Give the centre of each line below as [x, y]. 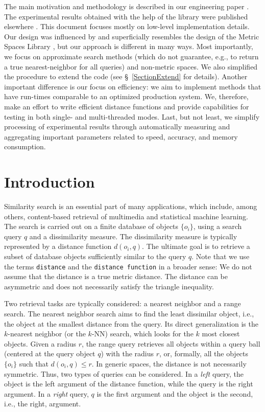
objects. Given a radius [40, 343]
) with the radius [127, 353]
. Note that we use [221, 256]
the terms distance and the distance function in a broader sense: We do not [128, 266]
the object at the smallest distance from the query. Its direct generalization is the [131, 323]
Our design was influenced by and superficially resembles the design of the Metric [132, 36]
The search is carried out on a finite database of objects [91, 226]
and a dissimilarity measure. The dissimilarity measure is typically [133, 236]
